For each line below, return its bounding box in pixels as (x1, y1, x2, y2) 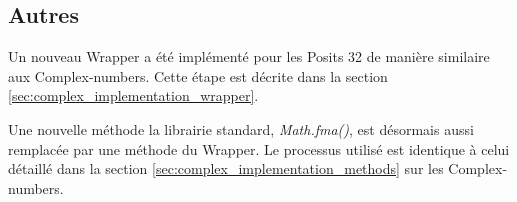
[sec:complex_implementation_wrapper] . (8, 85, 259, 106)
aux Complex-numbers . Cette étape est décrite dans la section (8, 65, 388, 86)
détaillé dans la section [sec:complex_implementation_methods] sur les (8, 158, 444, 179)
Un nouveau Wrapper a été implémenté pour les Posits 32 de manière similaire (8, 46, 490, 67)
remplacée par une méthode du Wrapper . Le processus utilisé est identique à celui (8, 138, 510, 159)
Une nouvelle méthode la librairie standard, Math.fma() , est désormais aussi (8, 118, 474, 139)
